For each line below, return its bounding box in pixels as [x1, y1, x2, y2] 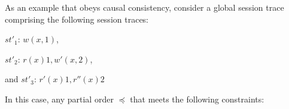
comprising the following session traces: [5, 13, 149, 25]
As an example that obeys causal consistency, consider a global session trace [5, 1, 284, 13]
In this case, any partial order [5, 92, 114, 105]
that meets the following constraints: [130, 92, 264, 105]
